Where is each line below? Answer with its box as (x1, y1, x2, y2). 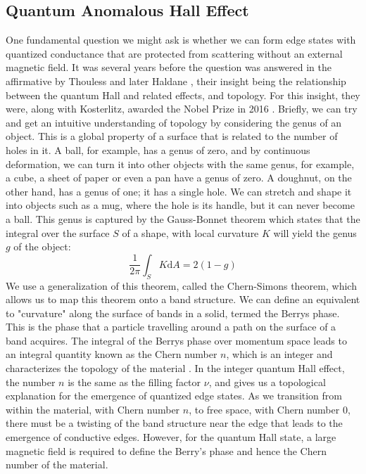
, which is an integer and (226, 347, 333, 361)
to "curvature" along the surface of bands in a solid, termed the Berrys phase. (6, 305, 340, 320)
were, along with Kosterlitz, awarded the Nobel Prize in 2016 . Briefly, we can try (6, 101, 358, 116)
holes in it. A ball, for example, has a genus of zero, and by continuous (6, 142, 310, 157)
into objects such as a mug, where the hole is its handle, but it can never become (6, 198, 355, 212)
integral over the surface (6, 225, 110, 240)
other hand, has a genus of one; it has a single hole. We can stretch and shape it (6, 184, 352, 198)
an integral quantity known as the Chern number (6, 347, 217, 361)
